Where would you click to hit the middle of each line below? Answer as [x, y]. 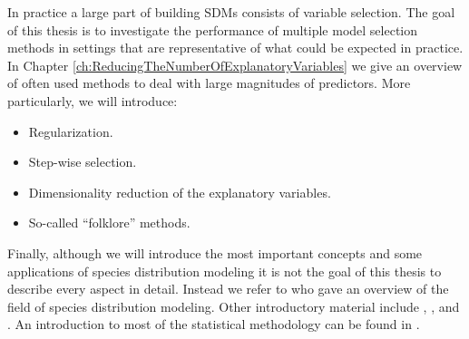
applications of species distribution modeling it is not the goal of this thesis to [225, 271]
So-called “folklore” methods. [109, 223]
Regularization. [71, 131]
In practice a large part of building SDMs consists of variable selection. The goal [231, 12]
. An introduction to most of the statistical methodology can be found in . [214, 324]
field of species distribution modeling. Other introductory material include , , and [234, 306]
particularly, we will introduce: [93, 100]
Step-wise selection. [83, 162]
